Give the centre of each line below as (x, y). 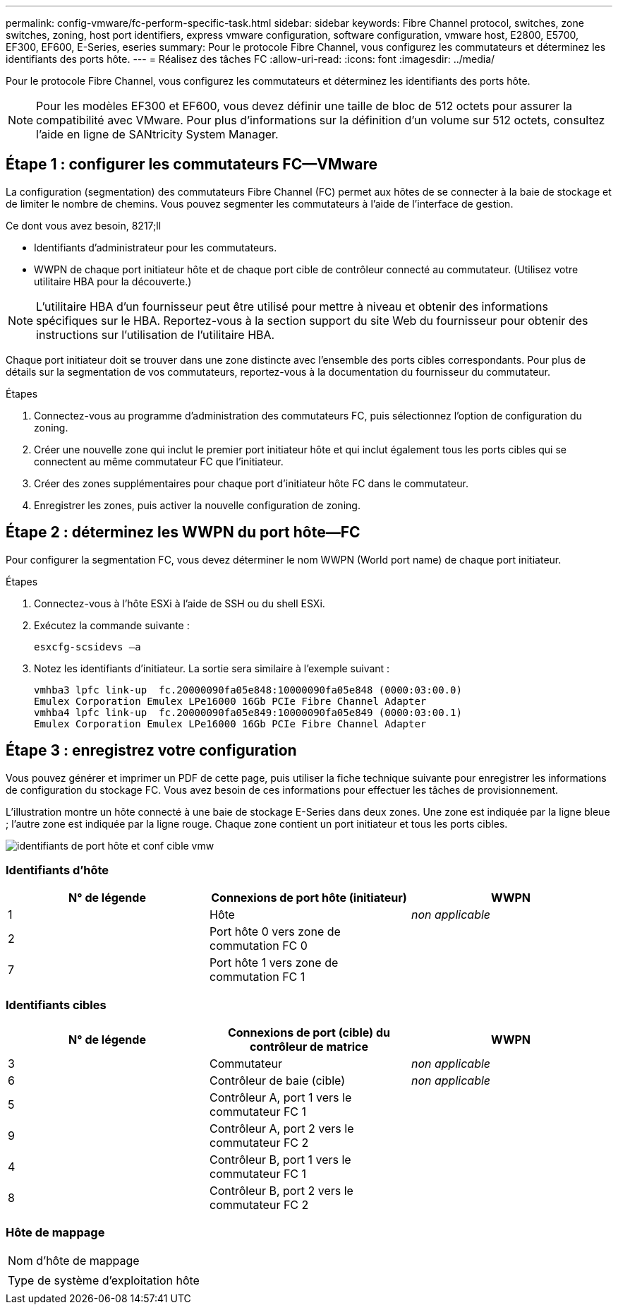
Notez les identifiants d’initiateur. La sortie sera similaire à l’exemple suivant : (212, 668)
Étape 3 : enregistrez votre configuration (151, 751)
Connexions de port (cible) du (309, 1033)
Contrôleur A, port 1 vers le (280, 1098)
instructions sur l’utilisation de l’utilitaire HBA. (156, 334)
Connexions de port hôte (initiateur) (309, 898)
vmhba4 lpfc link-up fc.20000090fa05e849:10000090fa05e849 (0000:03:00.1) (248, 712)
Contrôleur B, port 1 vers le (280, 1160)
